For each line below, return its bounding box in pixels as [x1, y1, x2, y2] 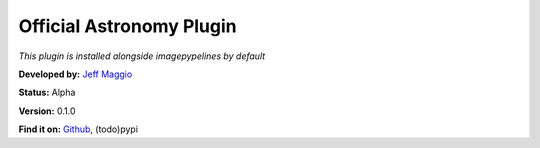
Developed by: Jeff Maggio [18, 68, 133, 80]
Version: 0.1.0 [18, 105, 76, 117]
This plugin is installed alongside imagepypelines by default [18, 50, 266, 62]
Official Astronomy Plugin [18, 15, 237, 37]
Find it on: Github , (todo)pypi [18, 123, 139, 135]
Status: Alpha [18, 86, 76, 99]
